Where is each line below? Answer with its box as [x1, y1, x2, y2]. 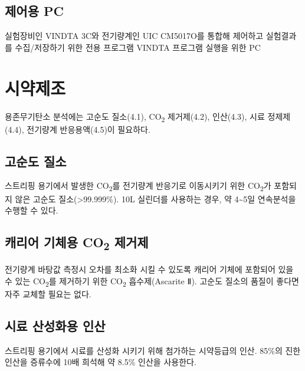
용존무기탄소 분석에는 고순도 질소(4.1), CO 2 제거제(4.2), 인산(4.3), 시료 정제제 [5, 110, 291, 124]
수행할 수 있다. [5, 204, 58, 216]
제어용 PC [5, 2, 64, 20]
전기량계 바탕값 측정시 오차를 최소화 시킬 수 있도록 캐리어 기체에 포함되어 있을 [5, 263, 294, 275]
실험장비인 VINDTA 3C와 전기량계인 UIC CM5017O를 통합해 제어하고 [5, 29, 264, 42]
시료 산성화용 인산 [5, 316, 106, 334]
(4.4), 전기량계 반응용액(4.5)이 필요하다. [5, 123, 150, 135]
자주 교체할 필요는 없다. [5, 287, 91, 300]
